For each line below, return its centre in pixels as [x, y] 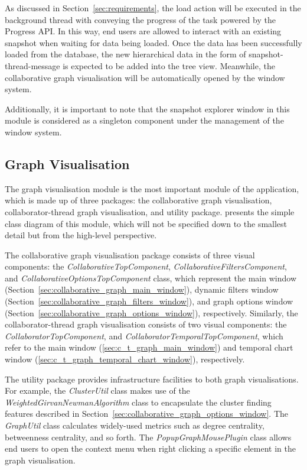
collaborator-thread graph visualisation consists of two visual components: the [146, 324]
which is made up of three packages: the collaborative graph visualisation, [138, 200]
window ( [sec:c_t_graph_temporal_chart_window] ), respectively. [125, 359]
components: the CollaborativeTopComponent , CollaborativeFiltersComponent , [146, 266]
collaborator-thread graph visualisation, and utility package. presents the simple [150, 211]
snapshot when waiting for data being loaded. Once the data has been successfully [153, 42]
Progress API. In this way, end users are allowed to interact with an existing [143, 31]
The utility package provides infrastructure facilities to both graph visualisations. [152, 379]
